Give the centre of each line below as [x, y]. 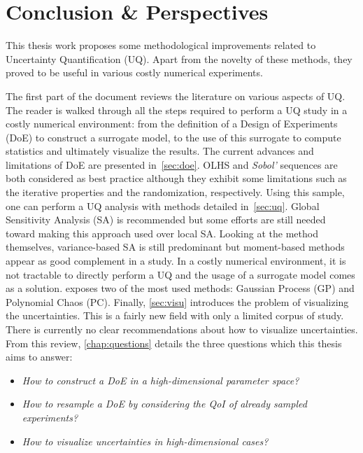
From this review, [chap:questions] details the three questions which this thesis [174, 343]
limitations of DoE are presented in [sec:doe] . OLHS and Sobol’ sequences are [172, 164]
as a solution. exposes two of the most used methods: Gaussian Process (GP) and [180, 288]
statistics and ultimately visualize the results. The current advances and [160, 151]
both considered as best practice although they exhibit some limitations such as [176, 178]
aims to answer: [39, 357]
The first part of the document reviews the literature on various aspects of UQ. [176, 96]
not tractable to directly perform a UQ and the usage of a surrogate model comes [180, 274]
